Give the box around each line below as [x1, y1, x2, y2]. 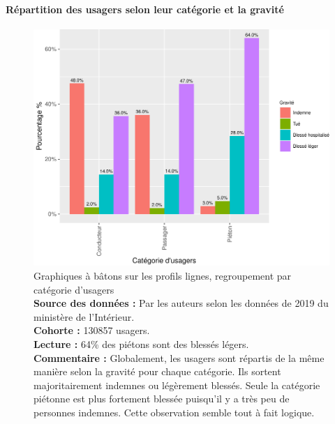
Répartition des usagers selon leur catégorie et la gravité [6, 1, 284, 16]
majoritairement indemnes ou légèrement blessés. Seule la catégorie [33, 377, 320, 392]
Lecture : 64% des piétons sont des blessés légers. [33, 337, 249, 351]
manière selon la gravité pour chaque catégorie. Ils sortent [33, 364, 281, 379]
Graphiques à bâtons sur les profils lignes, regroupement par [33, 268, 292, 283]
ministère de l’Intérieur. [33, 309, 135, 324]
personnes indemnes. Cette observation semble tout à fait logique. [33, 404, 315, 419]
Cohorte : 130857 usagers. [33, 323, 150, 338]
